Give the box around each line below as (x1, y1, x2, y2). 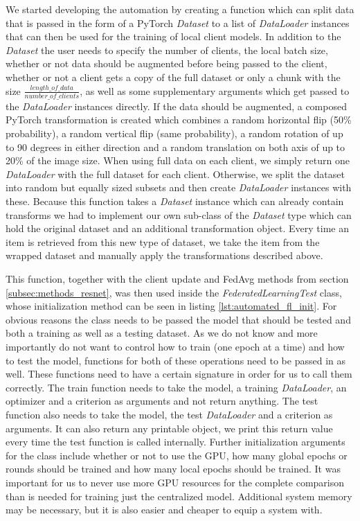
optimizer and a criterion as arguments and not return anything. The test (6, 394, 318, 408)
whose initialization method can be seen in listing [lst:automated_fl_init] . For (6, 299, 337, 313)
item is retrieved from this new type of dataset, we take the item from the (6, 234, 320, 249)
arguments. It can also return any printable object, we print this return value (6, 421, 333, 435)
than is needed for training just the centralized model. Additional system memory (6, 488, 352, 503)
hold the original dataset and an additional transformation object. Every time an (6, 221, 350, 236)
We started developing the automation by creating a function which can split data (6, 2, 354, 16)
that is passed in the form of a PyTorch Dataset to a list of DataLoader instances (6, 15, 350, 30)
